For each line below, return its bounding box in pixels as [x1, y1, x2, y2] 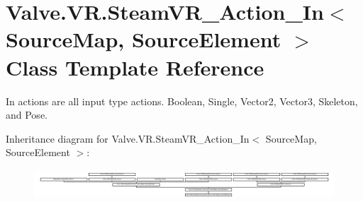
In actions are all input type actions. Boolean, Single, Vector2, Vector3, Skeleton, [6, 93, 358, 108]
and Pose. [6, 107, 48, 122]
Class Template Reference [6, 52, 264, 81]
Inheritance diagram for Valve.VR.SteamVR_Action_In [6, 131, 250, 145]
